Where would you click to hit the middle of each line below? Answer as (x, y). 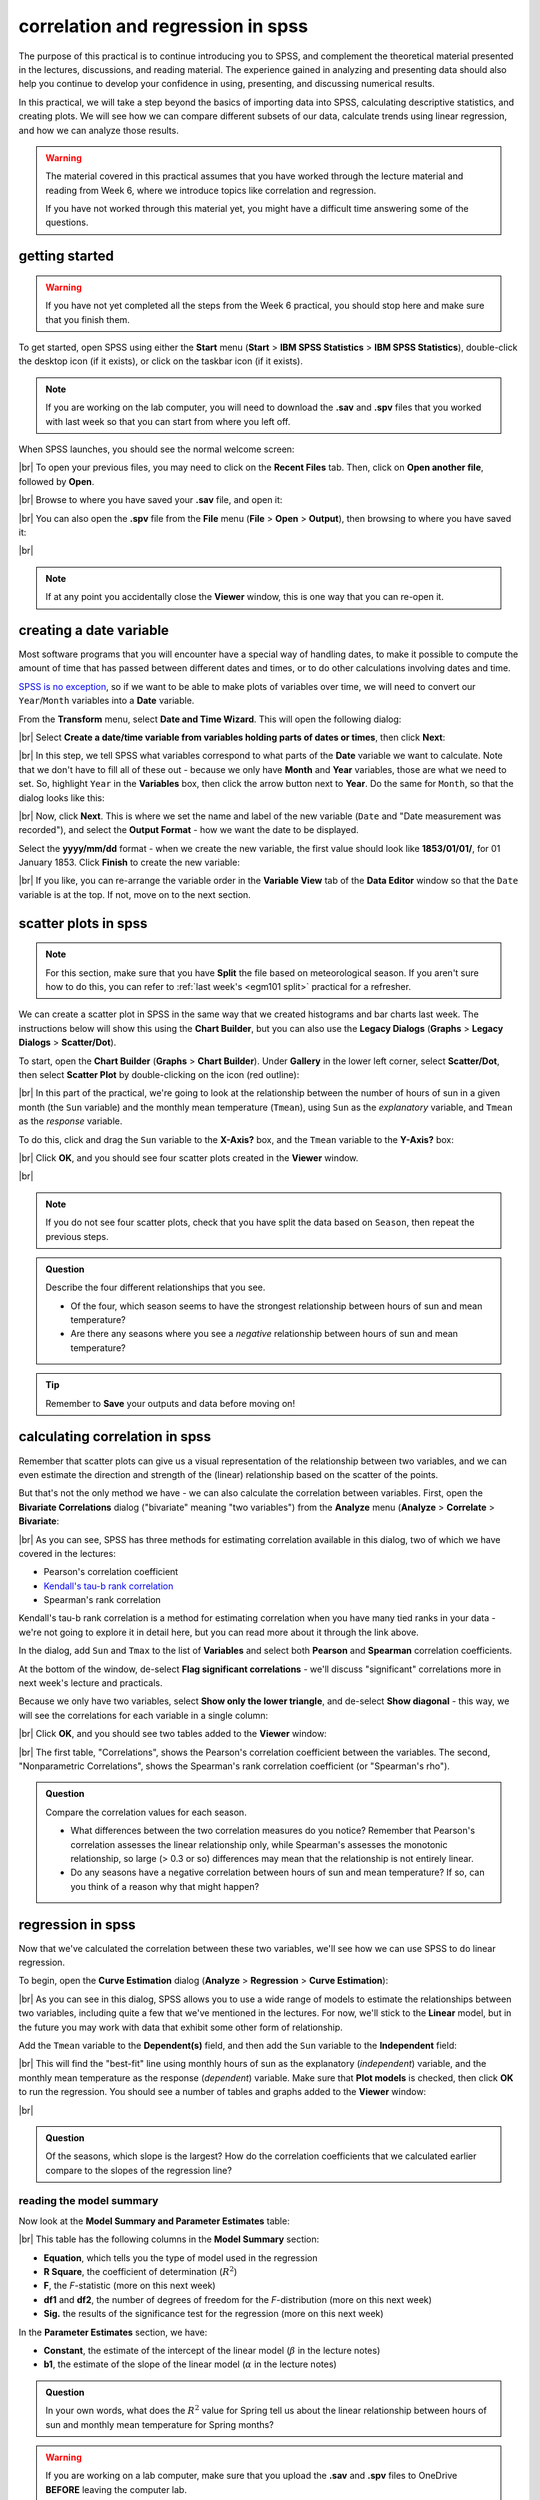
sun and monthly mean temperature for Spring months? (159, 2424)
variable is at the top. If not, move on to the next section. (135, 894)
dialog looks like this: (61, 797)
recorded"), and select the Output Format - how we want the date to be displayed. (188, 830)
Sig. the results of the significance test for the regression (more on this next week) (213, 2314)
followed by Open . (56, 481)
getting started (66, 256)
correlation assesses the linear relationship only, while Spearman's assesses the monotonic (259, 1844)
